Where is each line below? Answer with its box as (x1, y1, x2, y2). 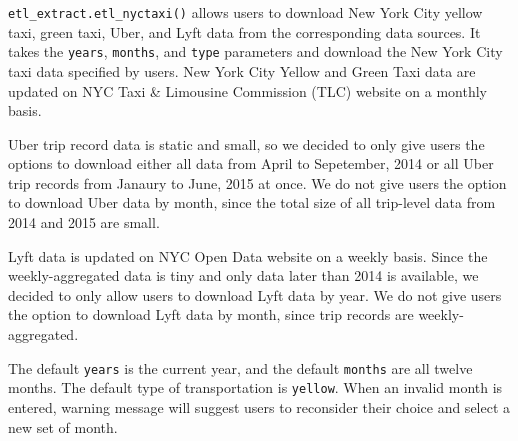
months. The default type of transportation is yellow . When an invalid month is (8, 377, 503, 398)
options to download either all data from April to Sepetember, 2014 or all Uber (8, 153, 494, 174)
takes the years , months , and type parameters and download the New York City (8, 41, 503, 62)
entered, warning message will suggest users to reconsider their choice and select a (8, 396, 511, 417)
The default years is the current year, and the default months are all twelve (8, 357, 473, 378)
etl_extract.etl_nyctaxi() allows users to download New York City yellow (8, 2, 483, 22)
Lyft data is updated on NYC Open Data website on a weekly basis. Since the (8, 245, 488, 266)
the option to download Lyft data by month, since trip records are (8, 304, 414, 325)
